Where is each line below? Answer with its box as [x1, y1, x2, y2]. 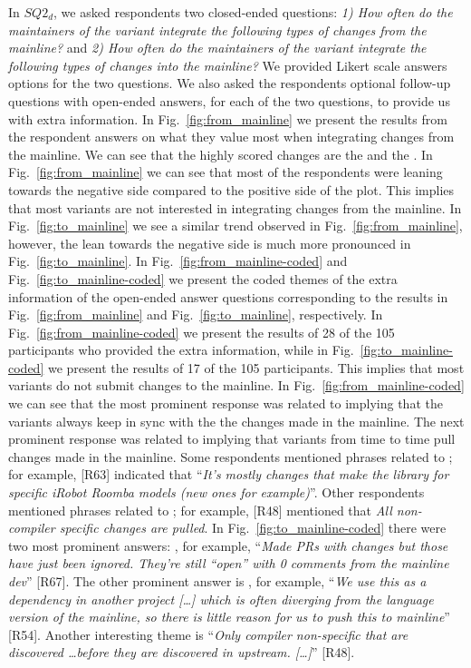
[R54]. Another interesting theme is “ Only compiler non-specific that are [8, 624, 409, 643]
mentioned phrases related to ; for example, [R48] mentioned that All [8, 500, 392, 519]
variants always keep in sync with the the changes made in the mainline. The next [8, 411, 465, 430]
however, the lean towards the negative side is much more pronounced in [8, 233, 411, 252]
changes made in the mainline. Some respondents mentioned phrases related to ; [8, 447, 453, 466]
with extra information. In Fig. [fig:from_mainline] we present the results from [8, 109, 447, 128]
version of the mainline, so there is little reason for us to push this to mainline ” [8, 607, 450, 626]
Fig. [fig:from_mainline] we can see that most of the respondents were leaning [8, 162, 443, 182]
